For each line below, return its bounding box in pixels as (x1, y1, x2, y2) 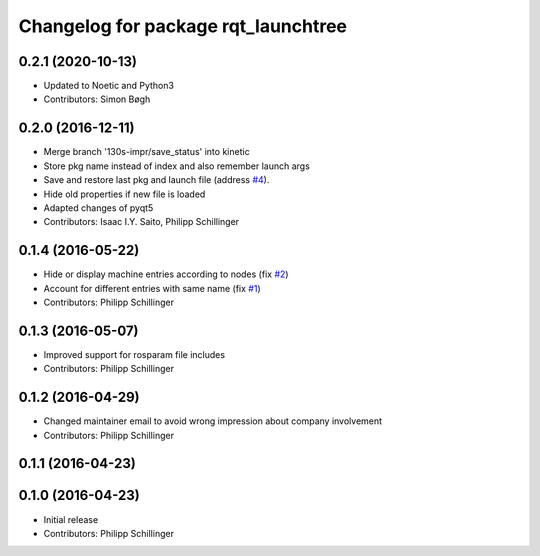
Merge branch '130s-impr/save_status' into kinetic (43, 146, 250, 158)
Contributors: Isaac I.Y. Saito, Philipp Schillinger (43, 216, 240, 228)
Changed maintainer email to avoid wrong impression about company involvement (43, 415, 383, 427)
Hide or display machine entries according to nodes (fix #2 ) (43, 268, 289, 280)
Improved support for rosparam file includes (43, 348, 225, 360)
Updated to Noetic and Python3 (43, 80, 175, 92)
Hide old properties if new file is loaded (43, 188, 206, 200)
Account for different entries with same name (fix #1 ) (43, 282, 261, 294)
